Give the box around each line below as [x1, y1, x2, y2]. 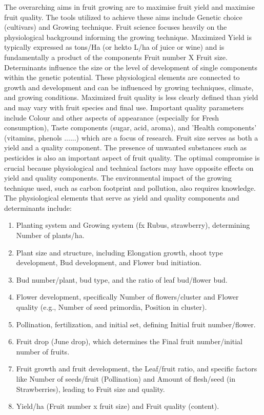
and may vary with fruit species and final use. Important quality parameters [4, 102, 244, 112]
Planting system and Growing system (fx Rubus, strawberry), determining [16, 220, 250, 230]
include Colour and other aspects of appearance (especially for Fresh [4, 112, 219, 123]
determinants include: [4, 202, 72, 213]
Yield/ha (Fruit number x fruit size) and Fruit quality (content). [16, 401, 219, 411]
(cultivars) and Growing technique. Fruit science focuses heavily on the [4, 22, 227, 32]
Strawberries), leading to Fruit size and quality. [16, 383, 165, 394]
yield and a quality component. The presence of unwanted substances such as [4, 142, 247, 153]
